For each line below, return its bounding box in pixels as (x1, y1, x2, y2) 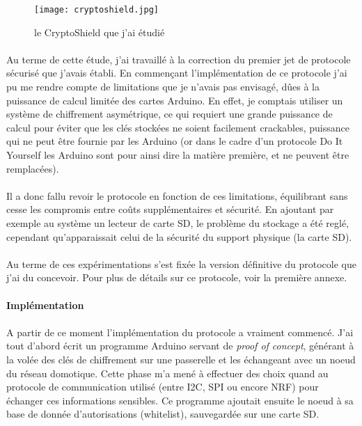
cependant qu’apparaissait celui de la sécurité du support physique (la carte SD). (6, 229, 352, 244)
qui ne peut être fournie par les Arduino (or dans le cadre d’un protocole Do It (6, 134, 343, 148)
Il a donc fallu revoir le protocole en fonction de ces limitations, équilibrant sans (6, 188, 348, 203)
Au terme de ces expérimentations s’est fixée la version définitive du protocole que (6, 256, 356, 271)
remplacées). (6, 161, 59, 175)
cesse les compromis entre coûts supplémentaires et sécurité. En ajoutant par (6, 202, 334, 216)
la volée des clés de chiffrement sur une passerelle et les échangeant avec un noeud (6, 352, 356, 366)
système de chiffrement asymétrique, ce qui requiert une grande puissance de (6, 106, 333, 121)
